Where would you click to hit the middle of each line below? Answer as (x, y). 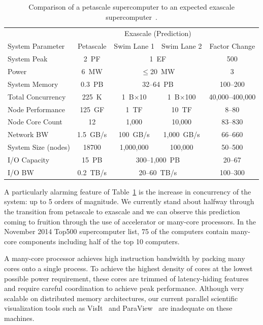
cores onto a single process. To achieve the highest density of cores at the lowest (128, 268)
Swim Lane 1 (134, 46)
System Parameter (36, 46)
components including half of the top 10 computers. (99, 241)
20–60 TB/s (158, 172)
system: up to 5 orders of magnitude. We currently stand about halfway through (129, 201)
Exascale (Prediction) (158, 33)
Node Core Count (35, 122)
